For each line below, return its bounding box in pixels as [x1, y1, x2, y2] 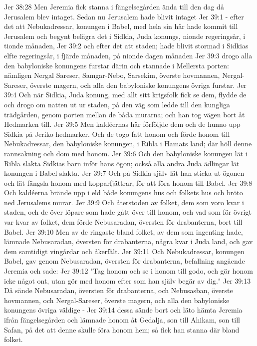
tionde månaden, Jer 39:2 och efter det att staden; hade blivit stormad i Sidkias [4, 40, 249, 51]
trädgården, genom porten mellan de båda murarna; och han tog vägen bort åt [4, 109, 245, 119]
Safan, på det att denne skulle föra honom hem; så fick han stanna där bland [4, 324, 240, 335]
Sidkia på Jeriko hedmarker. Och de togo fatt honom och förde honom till [4, 128, 230, 139]
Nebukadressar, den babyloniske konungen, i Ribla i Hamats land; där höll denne [4, 138, 252, 149]
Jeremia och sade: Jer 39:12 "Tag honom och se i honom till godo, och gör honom [4, 266, 253, 276]
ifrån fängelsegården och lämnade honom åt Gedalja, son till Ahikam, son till [4, 315, 240, 325]
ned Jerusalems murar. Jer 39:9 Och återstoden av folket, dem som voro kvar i [4, 197, 244, 207]
